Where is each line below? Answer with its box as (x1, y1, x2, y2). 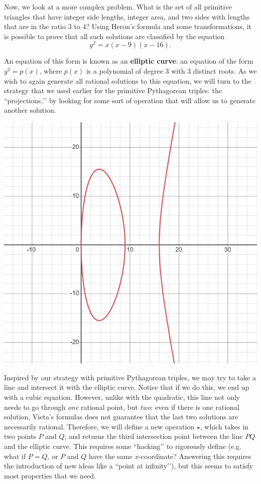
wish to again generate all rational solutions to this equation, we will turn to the (4, 75, 251, 86)
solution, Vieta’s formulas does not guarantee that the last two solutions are (4, 411, 238, 422)
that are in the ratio (4, 21, 66, 32)
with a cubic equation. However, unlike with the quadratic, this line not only (4, 392, 240, 402)
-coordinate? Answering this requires (139, 450, 251, 461)
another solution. (4, 105, 56, 115)
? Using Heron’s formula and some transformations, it (86, 21, 251, 32)
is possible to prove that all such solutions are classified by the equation (4, 31, 225, 41)
